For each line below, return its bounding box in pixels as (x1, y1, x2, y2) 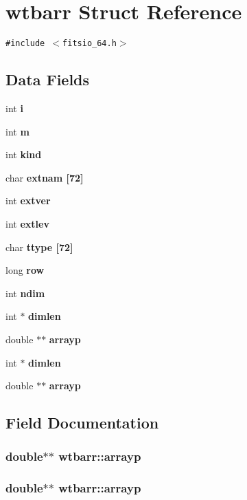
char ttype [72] (5, 239, 73, 254)
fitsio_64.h (62, 39, 117, 49)
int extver (5, 193, 51, 208)
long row (5, 263, 45, 277)
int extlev (5, 216, 49, 230)
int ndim (5, 285, 45, 300)
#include (5, 39, 45, 49)
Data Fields (5, 69, 90, 90)
